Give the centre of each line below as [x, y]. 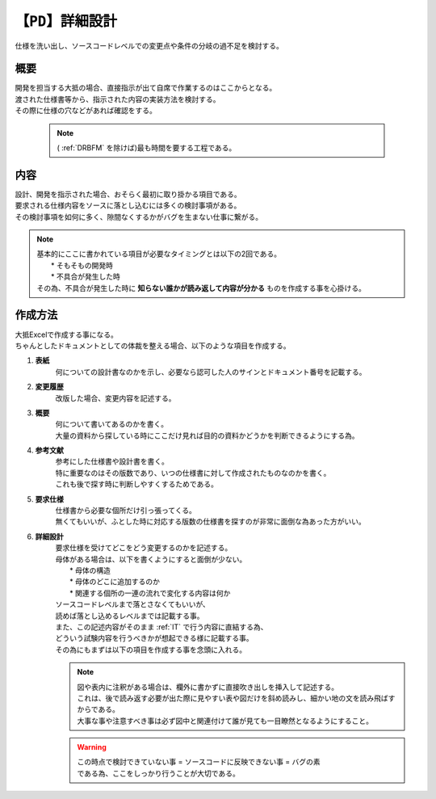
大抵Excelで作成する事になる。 [67, 334]
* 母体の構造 [90, 570]
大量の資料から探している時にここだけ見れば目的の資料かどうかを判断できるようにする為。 [207, 435]
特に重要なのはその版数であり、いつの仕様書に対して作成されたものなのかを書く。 [193, 473]
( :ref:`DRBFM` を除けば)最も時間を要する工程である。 [147, 148]
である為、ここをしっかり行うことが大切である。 [158, 773]
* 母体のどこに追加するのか [115, 582]
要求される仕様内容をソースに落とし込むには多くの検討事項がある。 [128, 205]
